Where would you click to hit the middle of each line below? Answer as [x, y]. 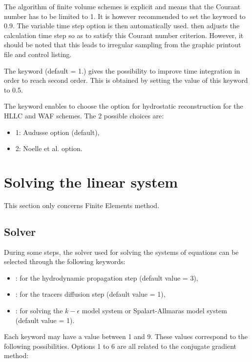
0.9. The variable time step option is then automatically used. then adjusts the [122, 26]
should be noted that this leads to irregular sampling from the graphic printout [123, 45]
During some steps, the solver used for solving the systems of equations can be [121, 252]
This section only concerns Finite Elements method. [82, 205]
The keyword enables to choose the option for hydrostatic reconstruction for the [124, 106]
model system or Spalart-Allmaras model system [154, 311]
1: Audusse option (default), [57, 132]
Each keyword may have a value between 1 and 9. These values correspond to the [126, 336]
